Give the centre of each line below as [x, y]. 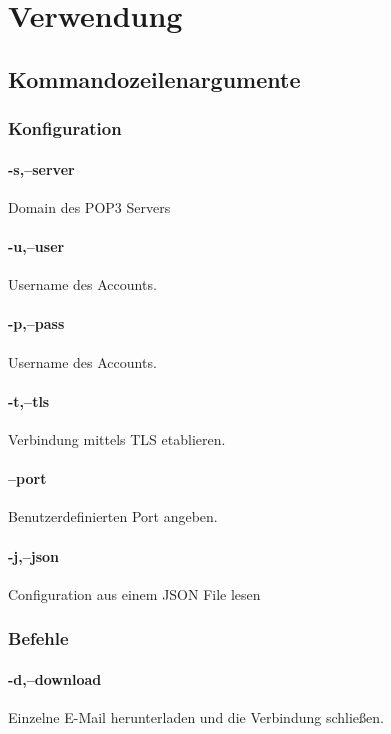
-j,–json [34, 555]
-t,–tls [29, 400]
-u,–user [36, 245]
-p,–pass [36, 323]
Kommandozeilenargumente [154, 78]
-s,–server [41, 168]
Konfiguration [65, 128]
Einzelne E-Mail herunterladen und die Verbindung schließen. [196, 716]
